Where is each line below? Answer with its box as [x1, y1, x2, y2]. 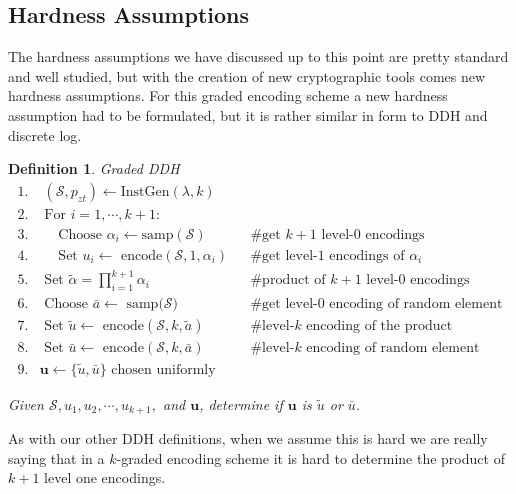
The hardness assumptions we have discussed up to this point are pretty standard [8, 46, 509, 67]
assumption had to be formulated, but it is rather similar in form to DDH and [8, 104, 488, 125]
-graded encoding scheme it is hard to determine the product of [116, 447, 505, 468]
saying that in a [8, 447, 105, 468]
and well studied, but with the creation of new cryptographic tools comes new [8, 65, 486, 86]
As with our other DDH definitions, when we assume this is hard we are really [8, 428, 488, 449]
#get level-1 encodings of [250, 248, 405, 263]
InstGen [120, 184, 170, 199]
